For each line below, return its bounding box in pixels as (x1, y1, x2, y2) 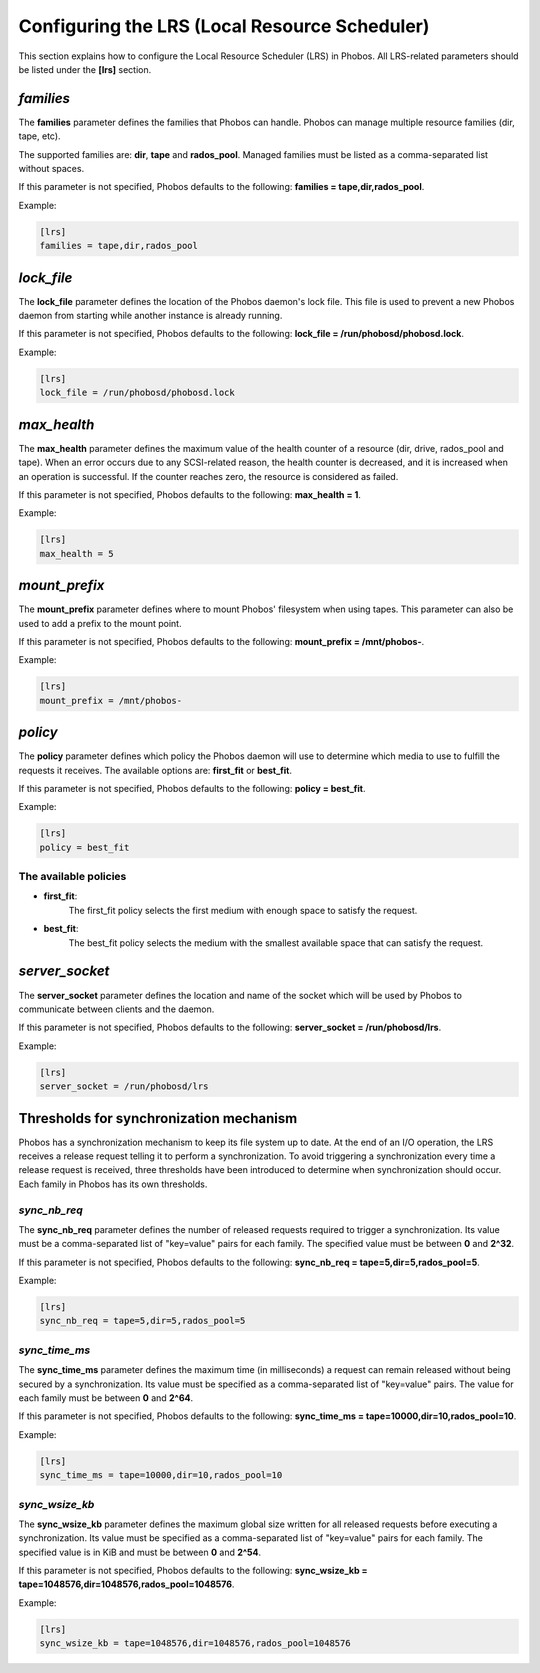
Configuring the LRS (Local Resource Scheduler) (18, 15, 430, 37)
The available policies (18, 870, 127, 884)
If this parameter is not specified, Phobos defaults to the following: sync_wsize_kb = (18, 1565, 369, 1577)
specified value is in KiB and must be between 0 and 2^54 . (18, 1546, 262, 1558)
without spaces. (18, 163, 85, 175)
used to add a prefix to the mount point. (18, 617, 182, 629)
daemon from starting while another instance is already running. (18, 310, 283, 322)
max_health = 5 (39, 548, 114, 559)
